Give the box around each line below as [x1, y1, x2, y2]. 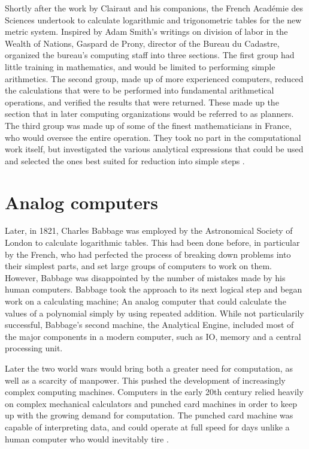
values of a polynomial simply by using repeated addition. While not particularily [5, 306, 304, 319]
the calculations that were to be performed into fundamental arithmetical [5, 84, 274, 97]
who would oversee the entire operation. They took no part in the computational [5, 131, 301, 143]
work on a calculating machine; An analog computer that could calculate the [5, 295, 286, 307]
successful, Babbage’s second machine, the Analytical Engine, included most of [5, 318, 294, 331]
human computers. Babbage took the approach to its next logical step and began [5, 283, 302, 296]
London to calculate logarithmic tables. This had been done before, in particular [5, 236, 300, 249]
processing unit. [5, 342, 63, 354]
